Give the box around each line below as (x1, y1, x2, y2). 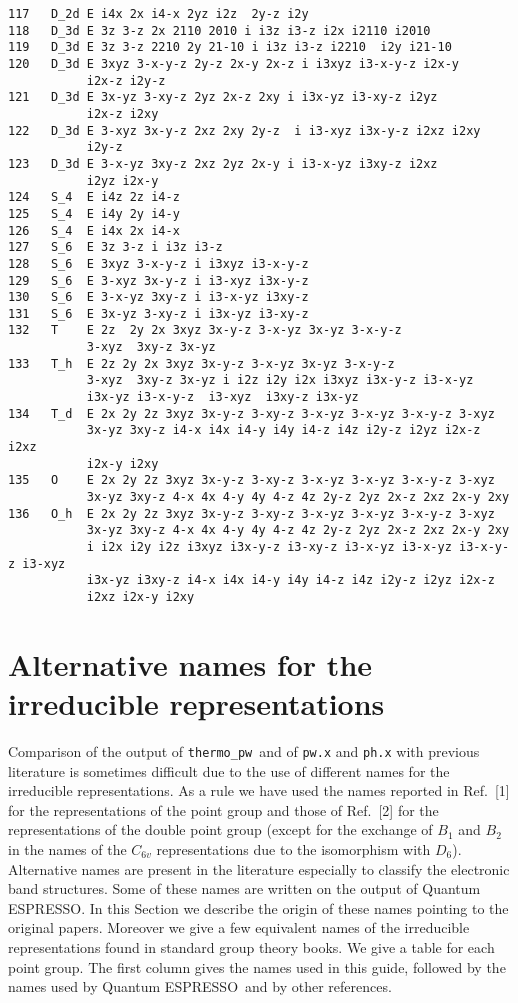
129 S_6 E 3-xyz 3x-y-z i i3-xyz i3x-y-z (8, 273, 309, 288)
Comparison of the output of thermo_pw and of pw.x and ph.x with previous (8, 740, 480, 761)
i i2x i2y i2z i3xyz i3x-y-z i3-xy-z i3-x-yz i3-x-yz (86, 540, 452, 554)
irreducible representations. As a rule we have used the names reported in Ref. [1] (8, 780, 510, 801)
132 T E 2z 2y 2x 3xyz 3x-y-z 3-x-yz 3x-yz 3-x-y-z (8, 323, 402, 338)
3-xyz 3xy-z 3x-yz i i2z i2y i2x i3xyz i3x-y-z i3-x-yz (86, 373, 474, 388)
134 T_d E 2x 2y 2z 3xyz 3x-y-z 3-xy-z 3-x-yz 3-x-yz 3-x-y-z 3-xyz (8, 406, 495, 421)
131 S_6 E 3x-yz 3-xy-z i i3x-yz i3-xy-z (8, 306, 309, 321)
